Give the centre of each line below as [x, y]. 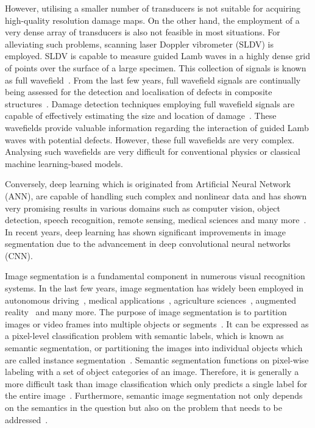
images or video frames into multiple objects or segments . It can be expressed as [157, 323]
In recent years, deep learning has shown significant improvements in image [145, 231]
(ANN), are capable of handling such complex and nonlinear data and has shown [156, 195]
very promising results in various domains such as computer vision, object [143, 208]
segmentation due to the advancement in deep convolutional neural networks [148, 244]
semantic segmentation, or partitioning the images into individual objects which [154, 348]
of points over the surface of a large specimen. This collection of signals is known [156, 67]
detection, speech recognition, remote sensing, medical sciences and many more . [156, 220]
